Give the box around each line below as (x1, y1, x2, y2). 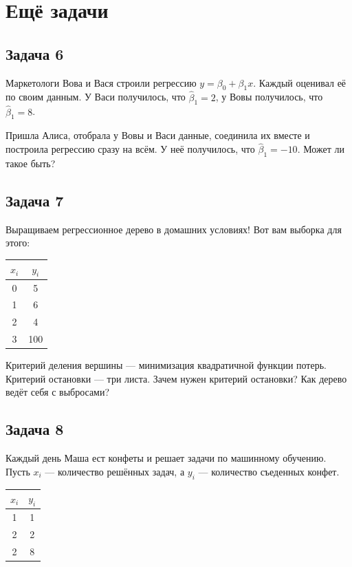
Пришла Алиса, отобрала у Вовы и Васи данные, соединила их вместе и (5, 128, 310, 142)
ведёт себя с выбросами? (5, 385, 110, 399)
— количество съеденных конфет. (198, 464, 340, 478)
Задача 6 (5, 43, 64, 64)
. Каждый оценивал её (253, 75, 346, 89)
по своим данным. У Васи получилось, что (5, 89, 186, 104)
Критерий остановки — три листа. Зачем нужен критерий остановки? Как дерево (5, 371, 347, 385)
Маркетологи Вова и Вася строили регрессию (5, 75, 197, 89)
